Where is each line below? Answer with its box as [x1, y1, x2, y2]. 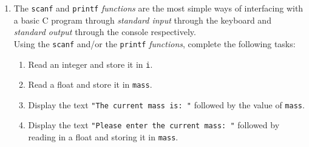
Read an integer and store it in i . [28, 57, 153, 70]
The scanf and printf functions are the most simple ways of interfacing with [13, 2, 304, 14]
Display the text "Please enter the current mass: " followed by [28, 119, 280, 131]
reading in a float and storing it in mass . [28, 131, 178, 143]
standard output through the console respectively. [13, 25, 196, 38]
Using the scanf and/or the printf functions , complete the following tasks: [13, 37, 296, 50]
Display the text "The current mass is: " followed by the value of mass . [28, 98, 305, 111]
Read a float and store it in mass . [28, 78, 152, 91]
